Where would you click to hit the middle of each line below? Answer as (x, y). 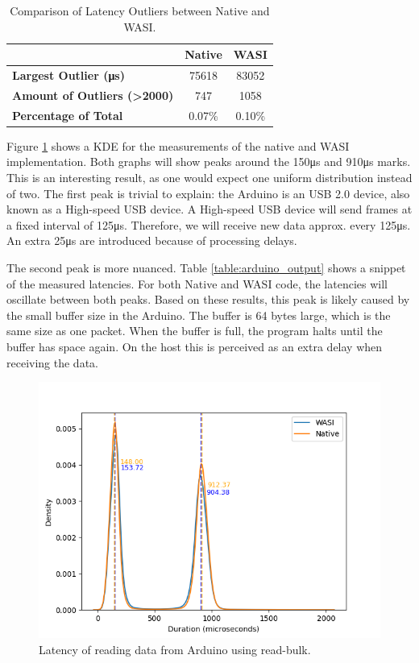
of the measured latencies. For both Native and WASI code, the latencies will (197, 283)
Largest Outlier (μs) (68, 75)
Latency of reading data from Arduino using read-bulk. (175, 649)
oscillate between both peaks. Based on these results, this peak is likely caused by (208, 299)
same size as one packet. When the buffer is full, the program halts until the (195, 331)
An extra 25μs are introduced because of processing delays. (152, 240)
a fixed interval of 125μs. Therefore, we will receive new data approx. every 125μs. (209, 224)
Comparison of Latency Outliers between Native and (140, 10)
